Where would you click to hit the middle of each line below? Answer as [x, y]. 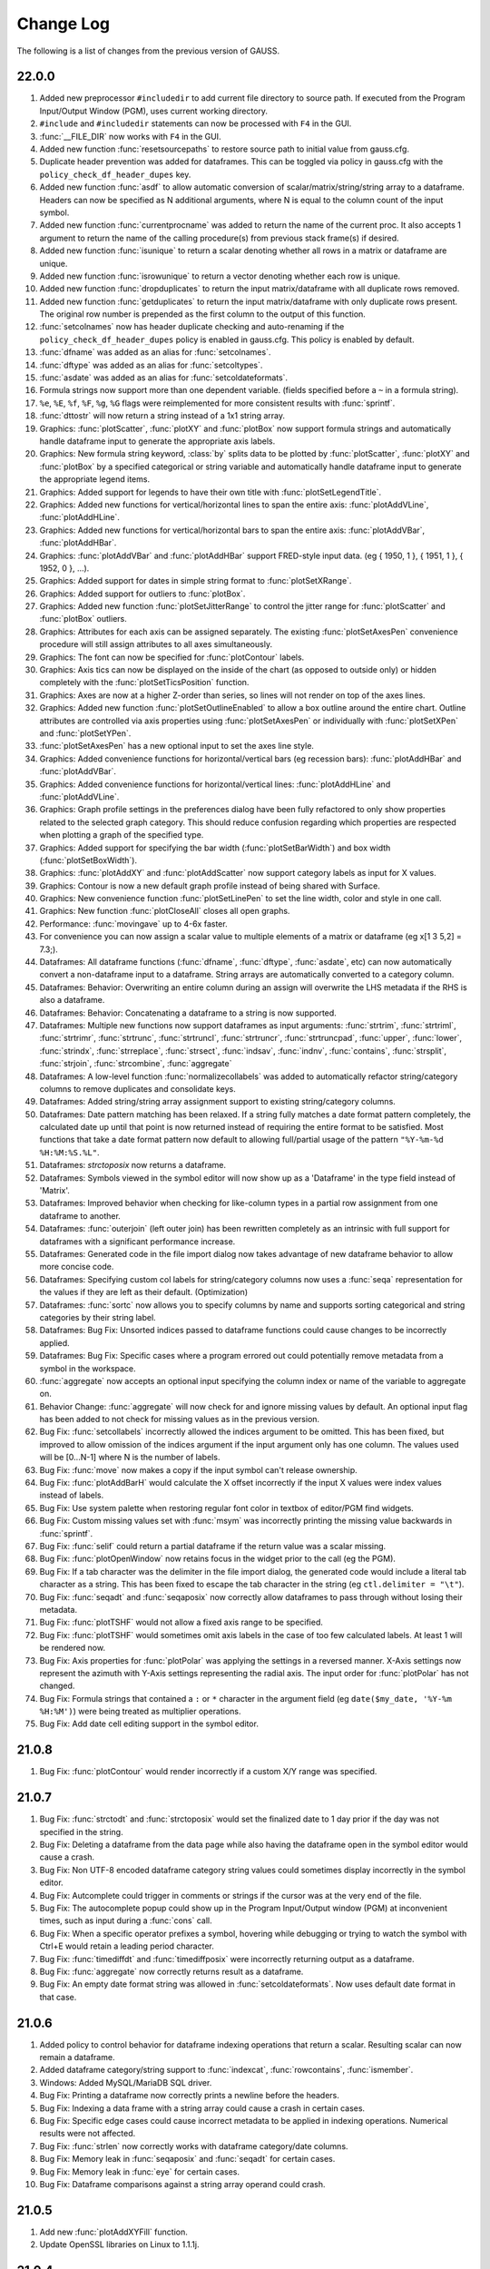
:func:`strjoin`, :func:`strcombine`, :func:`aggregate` [136, 1064]
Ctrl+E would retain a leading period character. [127, 1946]
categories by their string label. [98, 1317]
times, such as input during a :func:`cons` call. [126, 1920]
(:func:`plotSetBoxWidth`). [88, 860]
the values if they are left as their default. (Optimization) [144, 1292]
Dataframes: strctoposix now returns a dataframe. [133, 1165]
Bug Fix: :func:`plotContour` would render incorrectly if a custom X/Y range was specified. [208, 1772]
